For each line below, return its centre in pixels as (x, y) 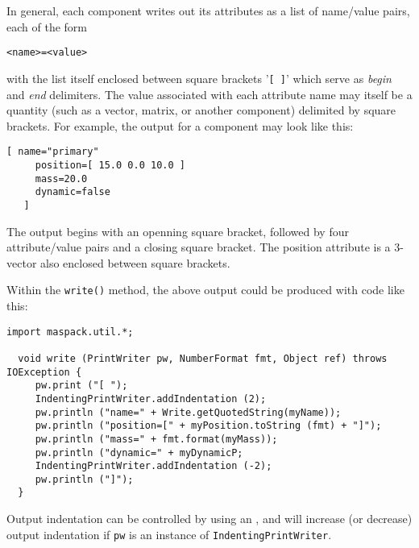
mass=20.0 (61, 179)
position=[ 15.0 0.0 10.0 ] (110, 165)
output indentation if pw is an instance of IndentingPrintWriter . (169, 534)
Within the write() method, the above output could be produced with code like (205, 290)
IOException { (44, 372)
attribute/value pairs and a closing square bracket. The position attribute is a (199, 247)
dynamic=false (73, 192)
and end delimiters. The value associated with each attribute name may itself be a (209, 94)
